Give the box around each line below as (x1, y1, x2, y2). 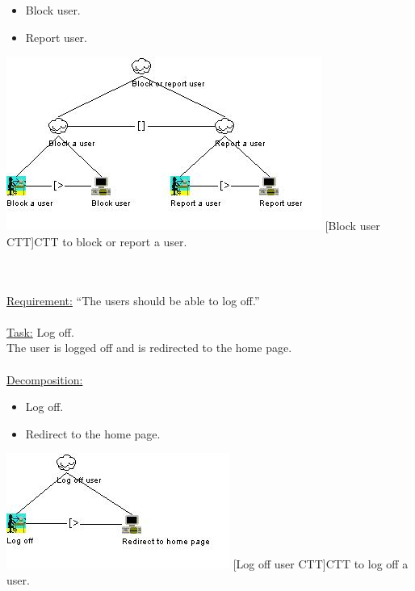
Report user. (25, 28, 87, 45)
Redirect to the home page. (25, 425, 161, 442)
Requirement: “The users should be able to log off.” (6, 291, 260, 308)
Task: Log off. (6, 323, 74, 340)
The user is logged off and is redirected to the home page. (6, 339, 292, 356)
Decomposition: (6, 371, 83, 388)
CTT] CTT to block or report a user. (6, 233, 187, 249)
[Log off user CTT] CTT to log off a (233, 555, 409, 572)
